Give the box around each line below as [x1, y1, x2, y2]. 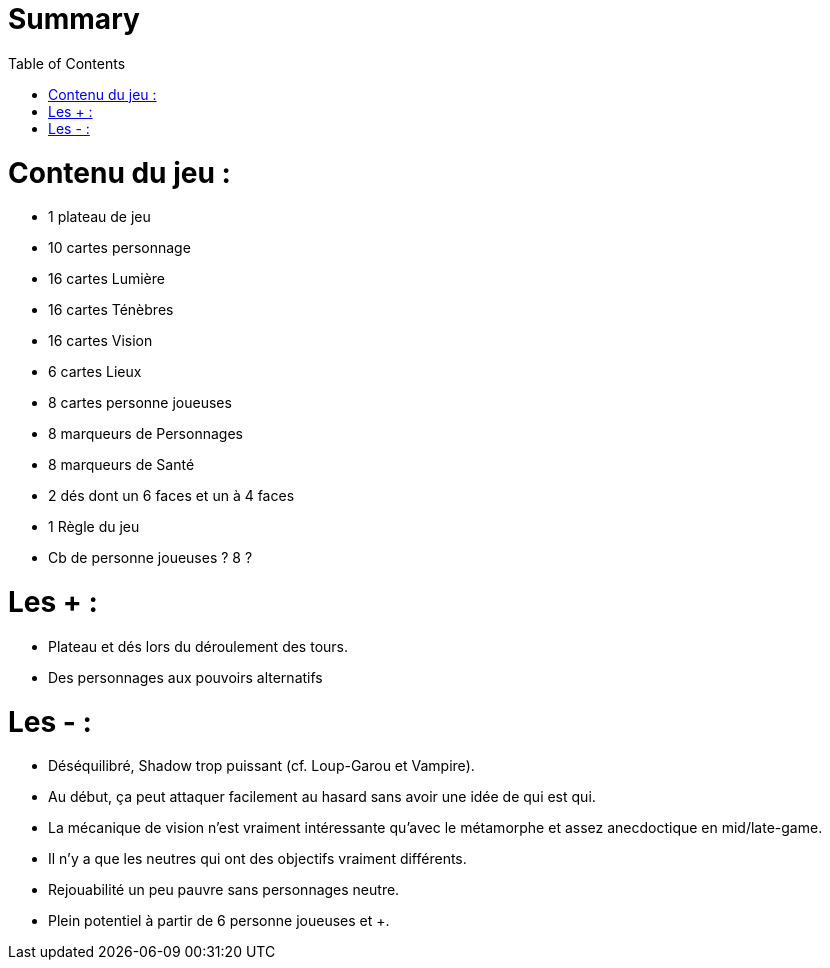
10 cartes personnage [48, 239, 191, 257]
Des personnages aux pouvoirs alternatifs [48, 668, 323, 686]
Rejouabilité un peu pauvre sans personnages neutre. [48, 881, 400, 899]
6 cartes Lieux [48, 363, 142, 381]
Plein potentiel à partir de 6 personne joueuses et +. [48, 912, 390, 930]
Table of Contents [8, 54, 126, 72]
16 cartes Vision [48, 332, 153, 350]
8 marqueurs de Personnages [48, 425, 243, 443]
